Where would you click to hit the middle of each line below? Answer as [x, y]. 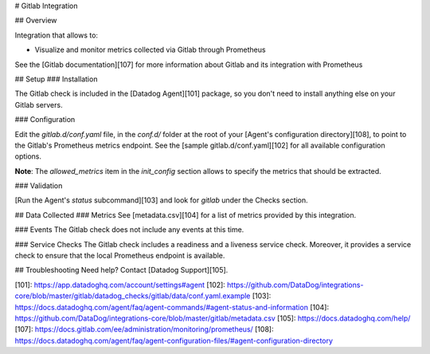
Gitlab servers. [39, 104]
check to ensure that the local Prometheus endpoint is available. [120, 256]
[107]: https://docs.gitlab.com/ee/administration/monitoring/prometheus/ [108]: [144, 329]
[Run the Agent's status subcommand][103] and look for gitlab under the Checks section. [161, 200]
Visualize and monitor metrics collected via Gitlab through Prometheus [150, 50]
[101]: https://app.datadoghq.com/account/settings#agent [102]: [120, 285]
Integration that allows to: [57, 35]
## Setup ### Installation [56, 79]
